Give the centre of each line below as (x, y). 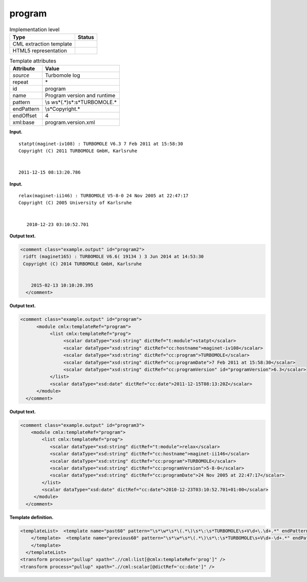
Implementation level (35, 29)
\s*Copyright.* (63, 109)
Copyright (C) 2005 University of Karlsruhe (75, 203)
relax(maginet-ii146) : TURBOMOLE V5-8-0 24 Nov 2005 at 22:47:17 (104, 196)
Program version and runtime (80, 96)
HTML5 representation (40, 50)
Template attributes (33, 61)
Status (86, 37)
